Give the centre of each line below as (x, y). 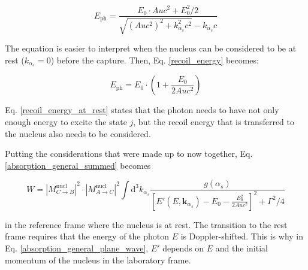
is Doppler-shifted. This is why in (242, 236)
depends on (183, 248)
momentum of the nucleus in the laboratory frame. (98, 260)
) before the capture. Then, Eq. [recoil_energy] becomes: (155, 60)
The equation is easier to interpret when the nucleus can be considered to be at (151, 48)
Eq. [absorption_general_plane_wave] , (77, 248)
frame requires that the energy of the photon (87, 236)
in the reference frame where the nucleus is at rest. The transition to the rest (146, 224)
